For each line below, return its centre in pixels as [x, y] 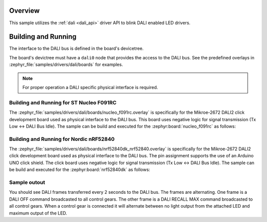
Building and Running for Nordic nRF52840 [62, 139]
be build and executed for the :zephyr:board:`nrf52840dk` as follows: [80, 170]
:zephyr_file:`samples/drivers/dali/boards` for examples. [66, 65]
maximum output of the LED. [38, 213]
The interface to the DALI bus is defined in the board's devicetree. [76, 48]
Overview [24, 11]
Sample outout [27, 182]
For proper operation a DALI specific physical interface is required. [90, 87]
